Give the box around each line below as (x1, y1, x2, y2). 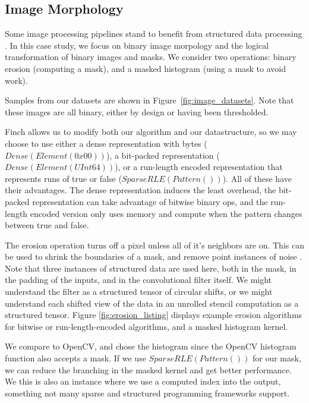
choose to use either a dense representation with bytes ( (5, 137, 207, 149)
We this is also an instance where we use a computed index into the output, (5, 375, 281, 388)
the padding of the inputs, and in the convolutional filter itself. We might (5, 273, 272, 286)
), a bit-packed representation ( (106, 149, 220, 161)
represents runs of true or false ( (5, 172, 122, 184)
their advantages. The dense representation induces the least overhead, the (5, 184, 276, 196)
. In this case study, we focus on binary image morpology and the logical (5, 39, 269, 51)
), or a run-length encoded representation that (115, 160, 283, 173)
